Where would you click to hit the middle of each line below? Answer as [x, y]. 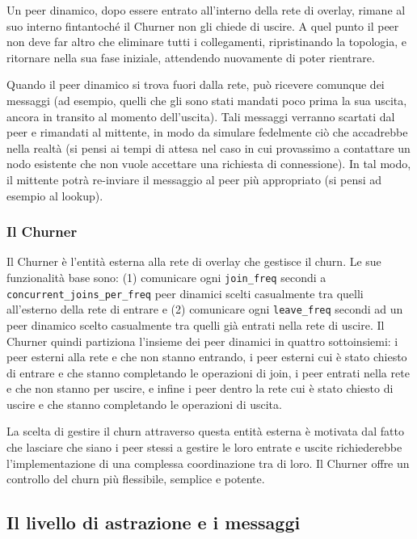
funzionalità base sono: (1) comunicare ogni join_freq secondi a [166, 277]
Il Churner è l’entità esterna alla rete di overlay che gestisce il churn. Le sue [194, 261]
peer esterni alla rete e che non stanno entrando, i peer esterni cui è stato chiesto [207, 357]
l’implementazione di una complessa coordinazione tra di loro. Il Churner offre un [208, 463]
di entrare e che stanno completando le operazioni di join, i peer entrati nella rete [208, 372]
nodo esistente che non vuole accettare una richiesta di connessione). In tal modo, [209, 164]
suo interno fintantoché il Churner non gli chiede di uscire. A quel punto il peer [203, 25]
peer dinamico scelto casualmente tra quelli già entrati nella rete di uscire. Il [196, 324]
